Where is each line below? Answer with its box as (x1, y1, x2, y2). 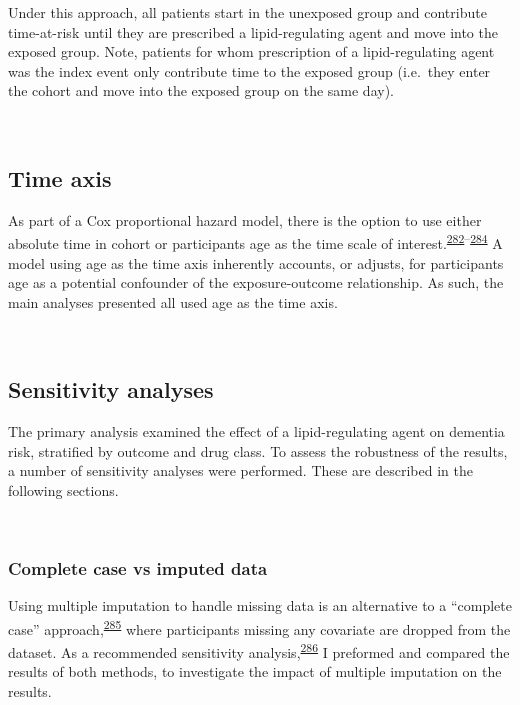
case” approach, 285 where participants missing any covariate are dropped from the (8, 615, 511, 639)
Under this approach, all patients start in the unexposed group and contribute (8, 2, 487, 22)
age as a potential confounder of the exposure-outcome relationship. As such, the (8, 272, 504, 293)
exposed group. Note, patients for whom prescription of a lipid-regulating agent (8, 41, 495, 62)
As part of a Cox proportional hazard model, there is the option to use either (8, 209, 482, 230)
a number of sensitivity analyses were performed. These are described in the (8, 460, 473, 481)
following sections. (8, 479, 119, 500)
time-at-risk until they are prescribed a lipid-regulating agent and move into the (8, 21, 498, 42)
